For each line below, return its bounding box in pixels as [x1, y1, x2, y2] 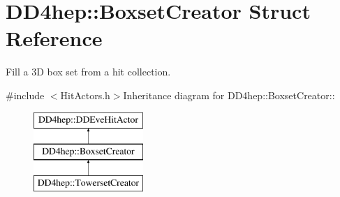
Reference [6, 24, 103, 52]
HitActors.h [60, 87, 110, 102]
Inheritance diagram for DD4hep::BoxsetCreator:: [123, 87, 335, 102]
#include [6, 87, 45, 102]
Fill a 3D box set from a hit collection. [6, 64, 171, 79]
